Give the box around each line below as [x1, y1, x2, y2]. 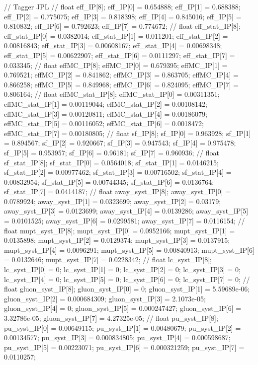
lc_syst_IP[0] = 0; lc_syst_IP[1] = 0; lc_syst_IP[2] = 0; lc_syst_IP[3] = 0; [4, 264, 241, 275]
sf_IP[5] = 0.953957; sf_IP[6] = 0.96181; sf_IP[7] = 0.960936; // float [4, 147, 219, 157]
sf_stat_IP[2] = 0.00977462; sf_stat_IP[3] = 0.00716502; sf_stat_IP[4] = [4, 167, 232, 177]
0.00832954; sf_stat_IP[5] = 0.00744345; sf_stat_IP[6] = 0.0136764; [4, 176, 214, 187]
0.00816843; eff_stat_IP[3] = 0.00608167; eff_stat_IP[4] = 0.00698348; [4, 40, 222, 51]
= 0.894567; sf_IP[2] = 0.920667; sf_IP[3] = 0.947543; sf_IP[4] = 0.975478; [4, 138, 236, 148]
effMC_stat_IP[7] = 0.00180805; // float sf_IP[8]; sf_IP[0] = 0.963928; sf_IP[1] [4, 128, 251, 138]
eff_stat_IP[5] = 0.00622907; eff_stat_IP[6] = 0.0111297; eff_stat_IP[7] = [4, 50, 235, 60]
